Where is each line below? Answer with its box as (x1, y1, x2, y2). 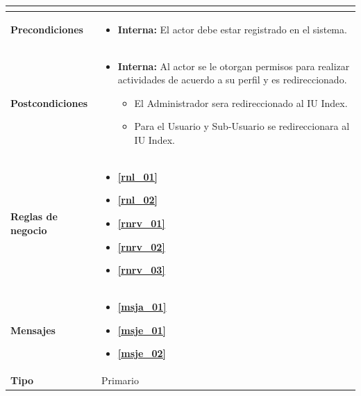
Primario (101, 373, 139, 388)
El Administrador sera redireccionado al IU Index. (134, 95, 348, 110)
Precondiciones (10, 22, 83, 36)
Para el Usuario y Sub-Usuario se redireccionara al (134, 119, 350, 133)
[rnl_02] (117, 192, 158, 207)
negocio (10, 222, 47, 237)
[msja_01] (117, 299, 167, 314)
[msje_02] (117, 346, 167, 361)
